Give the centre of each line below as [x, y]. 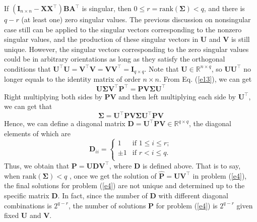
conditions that [27, 68]
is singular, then [107, 8]
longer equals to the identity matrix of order [72, 79]
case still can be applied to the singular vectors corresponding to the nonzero [123, 29]
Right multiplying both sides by [53, 96]
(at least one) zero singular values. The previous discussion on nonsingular [136, 19]
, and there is [224, 8]
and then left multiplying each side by [177, 96]
